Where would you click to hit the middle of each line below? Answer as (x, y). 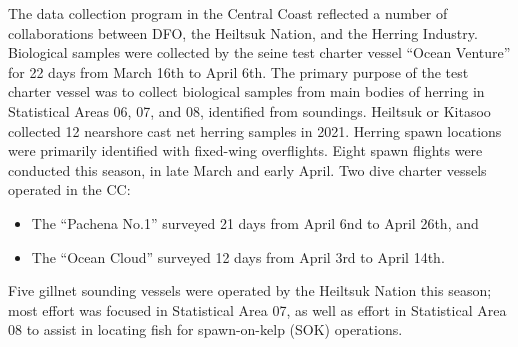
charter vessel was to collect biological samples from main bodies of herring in (246, 91)
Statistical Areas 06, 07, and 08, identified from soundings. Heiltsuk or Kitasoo (249, 110)
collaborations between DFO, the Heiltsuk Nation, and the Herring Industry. (243, 32)
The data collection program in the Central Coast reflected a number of (228, 13)
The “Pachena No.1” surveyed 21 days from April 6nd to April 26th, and (255, 222)
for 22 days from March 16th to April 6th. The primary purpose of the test (238, 71)
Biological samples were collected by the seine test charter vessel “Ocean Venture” (259, 52)
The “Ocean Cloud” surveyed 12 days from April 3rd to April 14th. (238, 256)
